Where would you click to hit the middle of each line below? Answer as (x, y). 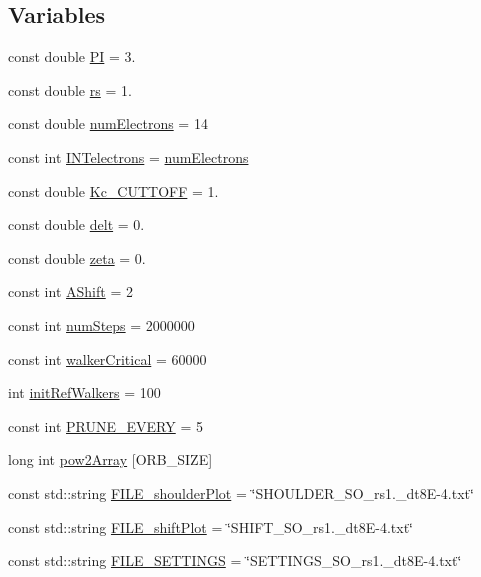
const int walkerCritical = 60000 (107, 358)
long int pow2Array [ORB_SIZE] (110, 459)
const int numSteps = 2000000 (101, 324)
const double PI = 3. (72, 56)
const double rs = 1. (70, 89)
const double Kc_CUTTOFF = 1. (113, 190)
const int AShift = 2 (70, 291)
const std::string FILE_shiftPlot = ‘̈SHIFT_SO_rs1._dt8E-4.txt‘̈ (210, 526)
